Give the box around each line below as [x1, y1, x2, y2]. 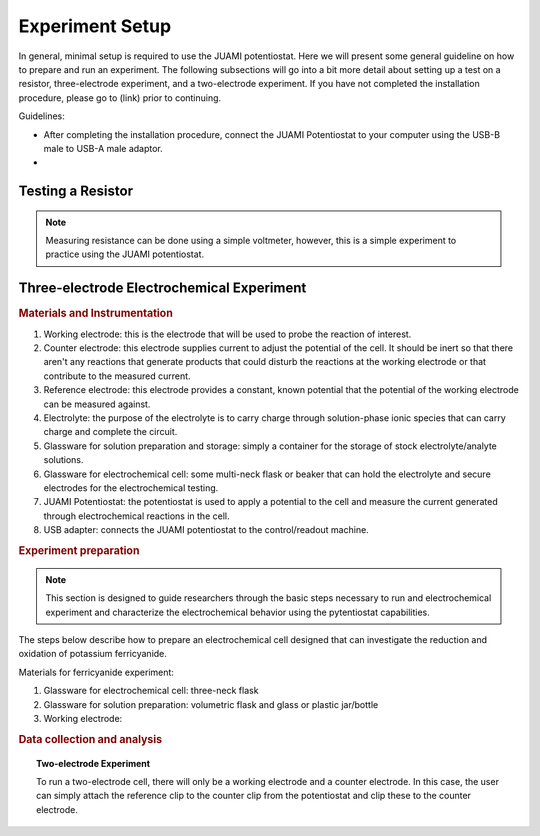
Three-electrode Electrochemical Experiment [18, 280, 307, 297]
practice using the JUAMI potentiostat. [45, 248, 205, 260]
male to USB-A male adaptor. [43, 142, 164, 154]
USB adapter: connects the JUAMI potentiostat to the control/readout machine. [43, 524, 369, 536]
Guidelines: [18, 110, 65, 122]
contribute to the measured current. [43, 370, 191, 382]
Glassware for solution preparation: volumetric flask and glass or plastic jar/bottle [43, 698, 379, 710]
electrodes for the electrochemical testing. [43, 481, 219, 494]
